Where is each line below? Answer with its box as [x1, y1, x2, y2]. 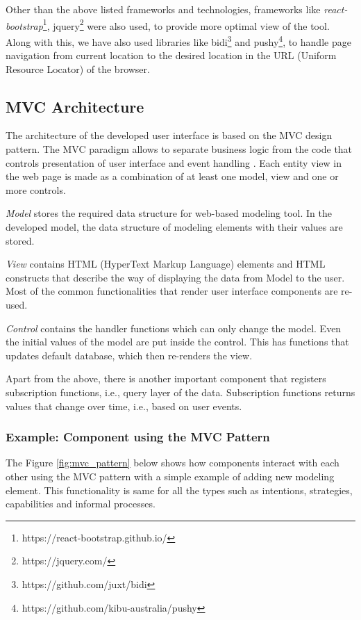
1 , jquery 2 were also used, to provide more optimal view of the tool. [42, 16, 330, 33]
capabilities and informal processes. [6, 496, 156, 511]
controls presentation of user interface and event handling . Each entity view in [6, 155, 342, 170]
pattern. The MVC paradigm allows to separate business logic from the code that [6, 142, 353, 156]
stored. [6, 233, 35, 247]
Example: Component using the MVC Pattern [6, 428, 270, 446]
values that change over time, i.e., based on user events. [6, 398, 242, 413]
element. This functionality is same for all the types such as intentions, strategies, [6, 482, 353, 497]
